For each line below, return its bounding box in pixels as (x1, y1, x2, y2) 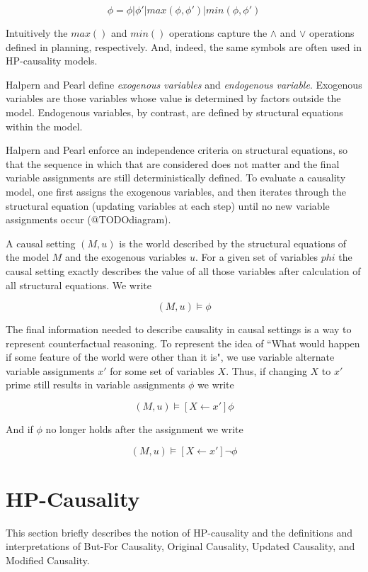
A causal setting (6, 235, 76, 250)
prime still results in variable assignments (6, 377, 185, 392)
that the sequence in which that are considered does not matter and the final (6, 156, 340, 171)
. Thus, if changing (226, 363, 307, 378)
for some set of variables (110, 363, 214, 378)
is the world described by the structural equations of (119, 235, 347, 250)
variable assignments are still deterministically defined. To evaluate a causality (6, 170, 346, 185)
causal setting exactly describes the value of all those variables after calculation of (6, 263, 361, 278)
